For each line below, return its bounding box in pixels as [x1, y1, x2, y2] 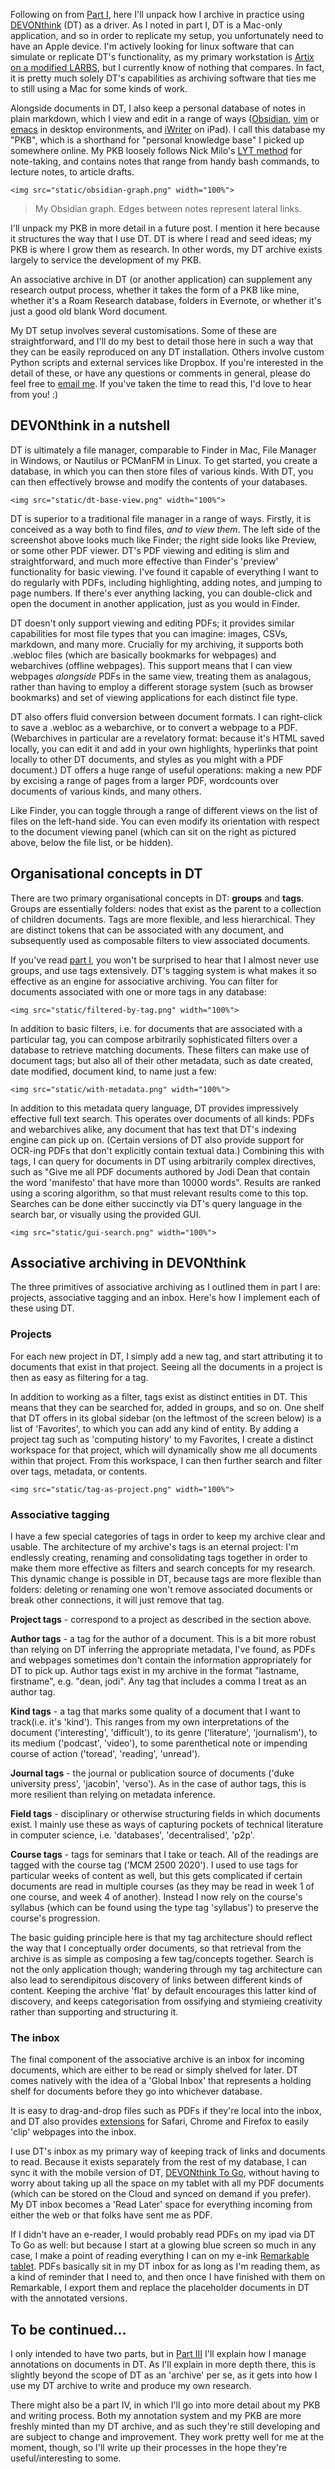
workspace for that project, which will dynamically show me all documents [10, 1444, 318, 1456]
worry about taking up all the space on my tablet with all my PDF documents [10, 2177, 325, 2189]
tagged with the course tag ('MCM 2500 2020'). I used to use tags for [10, 1859, 299, 1871]
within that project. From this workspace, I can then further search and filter [10, 1454, 323, 1466]
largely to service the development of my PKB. [10, 254, 202, 266]
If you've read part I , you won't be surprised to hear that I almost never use [10, 954, 320, 966]
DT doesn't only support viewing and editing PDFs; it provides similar [10, 617, 295, 629]
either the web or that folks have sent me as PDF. [10, 2209, 213, 2221]
